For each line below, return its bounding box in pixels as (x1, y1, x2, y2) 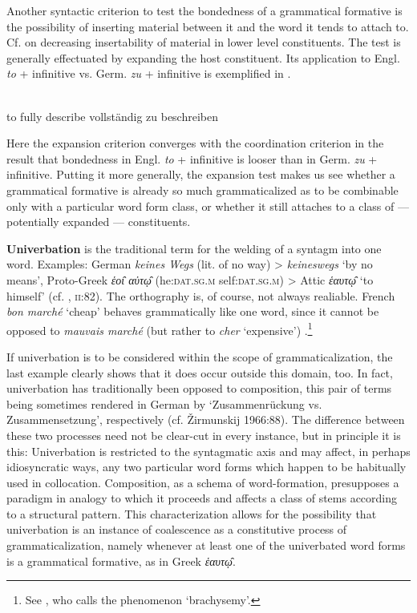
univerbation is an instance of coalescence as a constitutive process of (6, 521, 347, 538)
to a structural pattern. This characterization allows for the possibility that (6, 505, 377, 522)
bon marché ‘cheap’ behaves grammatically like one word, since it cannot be (6, 303, 379, 320)
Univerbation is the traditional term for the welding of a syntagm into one (6, 240, 382, 256)
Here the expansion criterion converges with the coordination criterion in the (6, 135, 384, 151)
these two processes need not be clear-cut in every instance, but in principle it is (6, 426, 401, 443)
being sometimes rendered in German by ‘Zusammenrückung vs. (6, 395, 322, 412)
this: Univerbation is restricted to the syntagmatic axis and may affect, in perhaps (6, 442, 411, 459)
